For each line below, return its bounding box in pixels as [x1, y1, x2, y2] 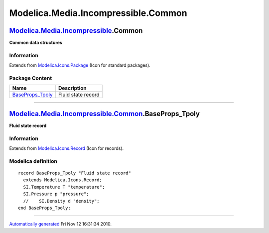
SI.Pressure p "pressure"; [23, 191, 89, 197]
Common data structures [9, 40, 62, 46]
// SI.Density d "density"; [23, 198, 100, 204]
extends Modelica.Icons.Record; [23, 177, 102, 183]
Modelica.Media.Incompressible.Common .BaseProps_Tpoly [9, 110, 200, 118]
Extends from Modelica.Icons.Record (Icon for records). [9, 145, 124, 151]
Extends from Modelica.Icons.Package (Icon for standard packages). [9, 62, 150, 68]
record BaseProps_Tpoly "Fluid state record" [18, 170, 132, 176]
